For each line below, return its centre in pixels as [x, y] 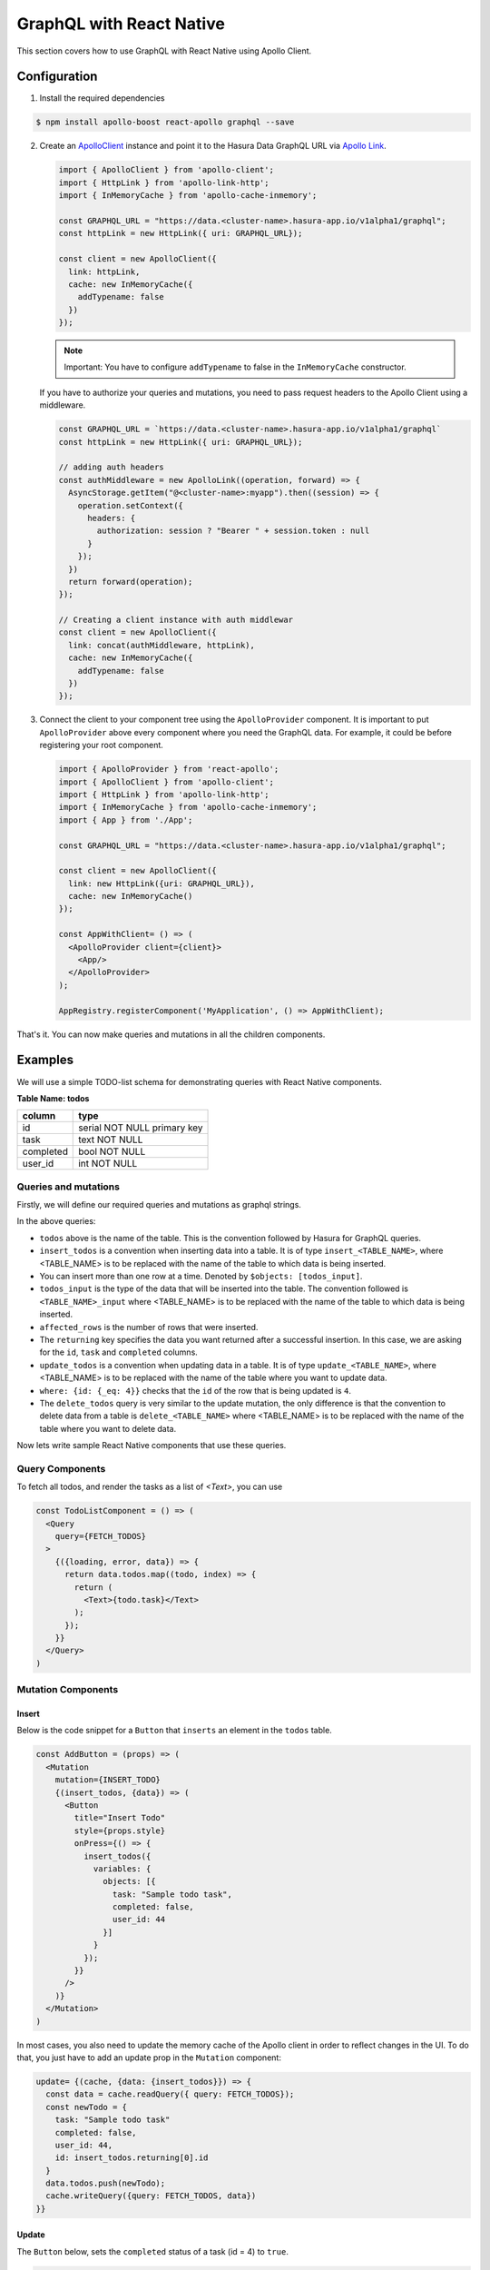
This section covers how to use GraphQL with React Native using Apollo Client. [164, 51]
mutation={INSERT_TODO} [108, 1780]
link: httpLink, [104, 271]
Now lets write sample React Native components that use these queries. [152, 1446]
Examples [45, 1060]
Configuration [57, 77]
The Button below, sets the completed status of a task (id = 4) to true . [153, 2251]
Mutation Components [68, 1690]
